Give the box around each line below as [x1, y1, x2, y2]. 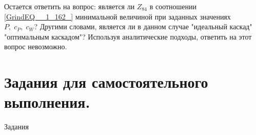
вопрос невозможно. [4, 41, 67, 52]
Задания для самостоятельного [4, 71, 208, 92]
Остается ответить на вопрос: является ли [4, 1, 135, 11]
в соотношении [149, 1, 197, 11]
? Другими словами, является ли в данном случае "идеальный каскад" [34, 21, 252, 32]
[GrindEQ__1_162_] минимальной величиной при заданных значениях [4, 11, 231, 22]
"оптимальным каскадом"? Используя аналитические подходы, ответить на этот [4, 31, 252, 42]
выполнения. [4, 91, 90, 112]
